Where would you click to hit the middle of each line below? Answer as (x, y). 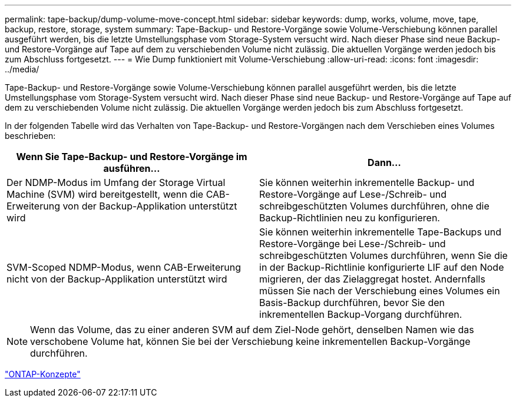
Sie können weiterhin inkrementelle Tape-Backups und (381, 232)
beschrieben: (30, 136)
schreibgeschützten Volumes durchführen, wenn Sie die (383, 255)
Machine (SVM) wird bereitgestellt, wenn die (105, 194)
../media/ (22, 69)
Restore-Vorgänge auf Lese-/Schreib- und (353, 194)
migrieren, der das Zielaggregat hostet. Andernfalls (372, 279)
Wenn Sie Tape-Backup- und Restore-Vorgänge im (132, 157)
